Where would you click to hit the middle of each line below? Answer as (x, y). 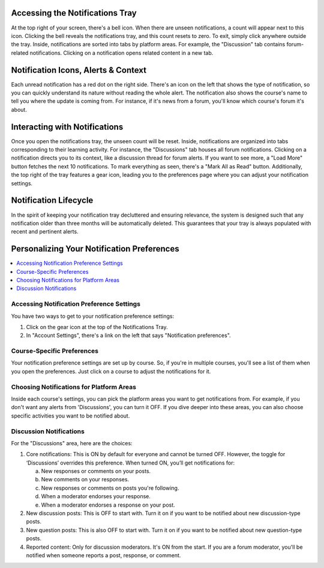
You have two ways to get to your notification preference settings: (93, 316)
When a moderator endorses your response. (96, 496)
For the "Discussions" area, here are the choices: (72, 443)
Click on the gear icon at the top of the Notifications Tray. (97, 327)
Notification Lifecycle (52, 201)
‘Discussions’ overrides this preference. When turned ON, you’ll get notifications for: (130, 463)
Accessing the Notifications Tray (74, 13)
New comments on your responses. (85, 480)
